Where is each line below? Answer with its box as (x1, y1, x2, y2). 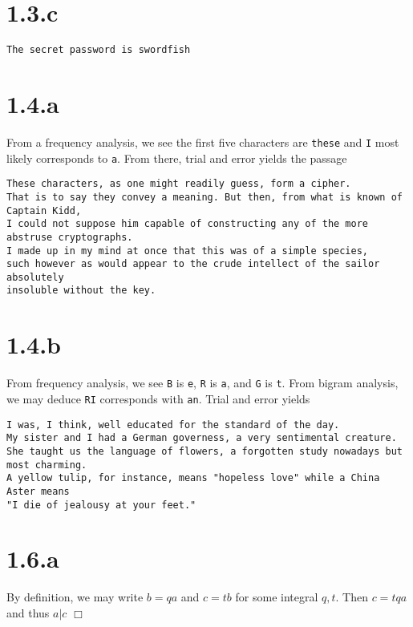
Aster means (6, 485, 70, 497)
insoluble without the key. (6, 285, 156, 297)
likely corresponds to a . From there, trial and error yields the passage (6, 149, 347, 166)
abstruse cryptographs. (6, 231, 133, 243)
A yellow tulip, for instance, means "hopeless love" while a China (6, 472, 380, 484)
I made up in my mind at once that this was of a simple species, (6, 245, 369, 257)
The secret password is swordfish (6, 44, 191, 56)
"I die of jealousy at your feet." (6, 499, 196, 511)
